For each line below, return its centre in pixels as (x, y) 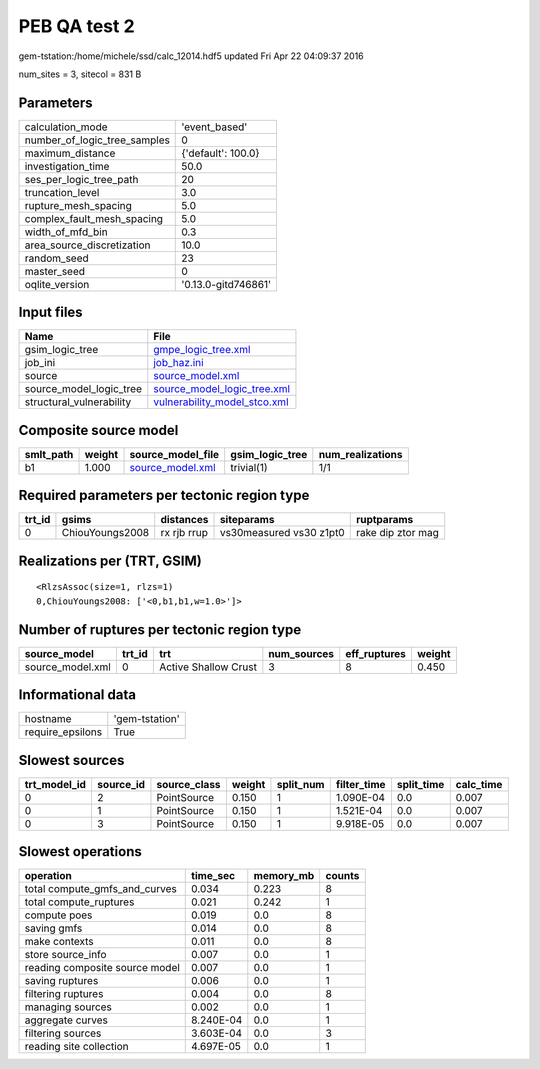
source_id (120, 784)
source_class (188, 784)
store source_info (65, 955)
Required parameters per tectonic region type (164, 495)
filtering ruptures (64, 994)
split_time (420, 784)
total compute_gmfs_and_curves (100, 889)
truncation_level (62, 192)
